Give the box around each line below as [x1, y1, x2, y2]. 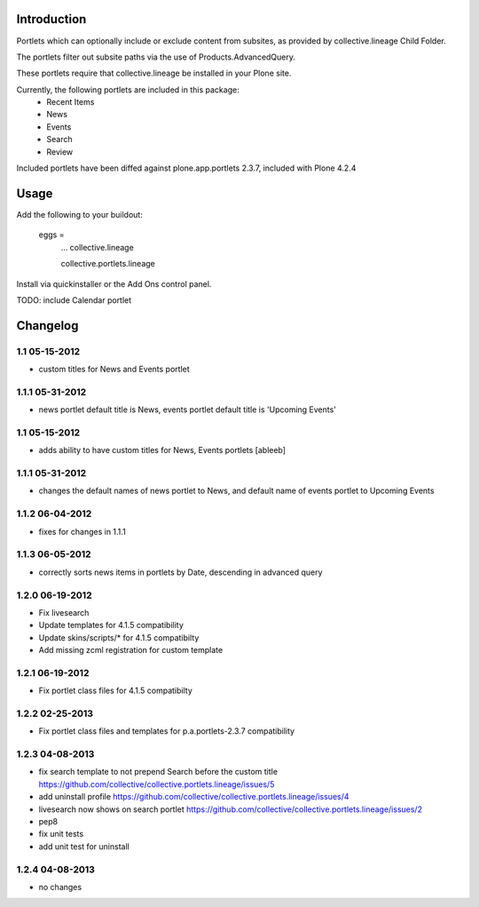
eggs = [38, 229, 65, 240]
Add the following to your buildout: [16, 209, 144, 219]
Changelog [16, 318, 79, 333]
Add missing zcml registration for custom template [38, 645, 224, 656]
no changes [38, 881, 82, 892]
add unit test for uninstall [38, 840, 130, 852]
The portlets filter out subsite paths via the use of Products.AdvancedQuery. [16, 52, 296, 62]
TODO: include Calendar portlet [16, 294, 132, 306]
